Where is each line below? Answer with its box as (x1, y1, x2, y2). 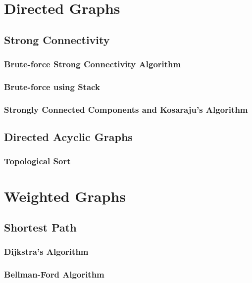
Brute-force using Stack (4, 80, 100, 93)
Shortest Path (4, 220, 77, 235)
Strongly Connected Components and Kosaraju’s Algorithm (4, 103, 248, 115)
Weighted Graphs (4, 186, 126, 206)
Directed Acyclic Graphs (4, 129, 133, 144)
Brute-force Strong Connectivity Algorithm (4, 58, 181, 70)
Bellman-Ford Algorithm (4, 268, 104, 281)
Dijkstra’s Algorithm (4, 245, 89, 258)
